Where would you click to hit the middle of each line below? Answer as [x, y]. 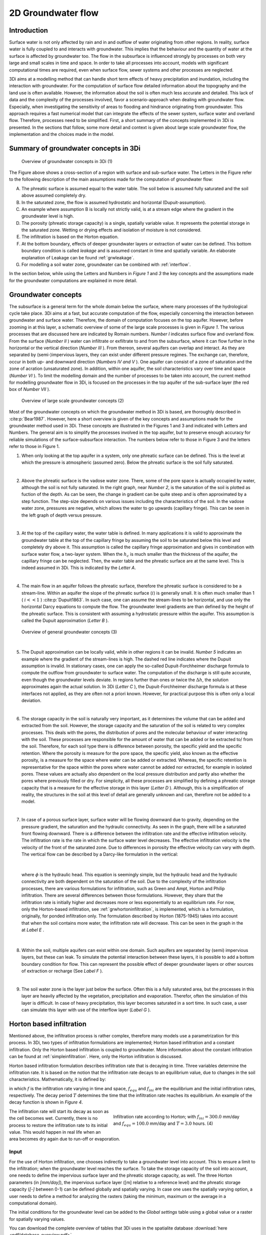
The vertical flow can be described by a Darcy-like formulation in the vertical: [100, 854]
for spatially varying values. [37, 1219]
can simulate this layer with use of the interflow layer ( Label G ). [86, 1010]
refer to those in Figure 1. [34, 447]
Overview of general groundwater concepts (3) [69, 632]
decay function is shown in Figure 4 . [46, 1102]
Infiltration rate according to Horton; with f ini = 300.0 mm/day [177, 1117]
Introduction [29, 30]
